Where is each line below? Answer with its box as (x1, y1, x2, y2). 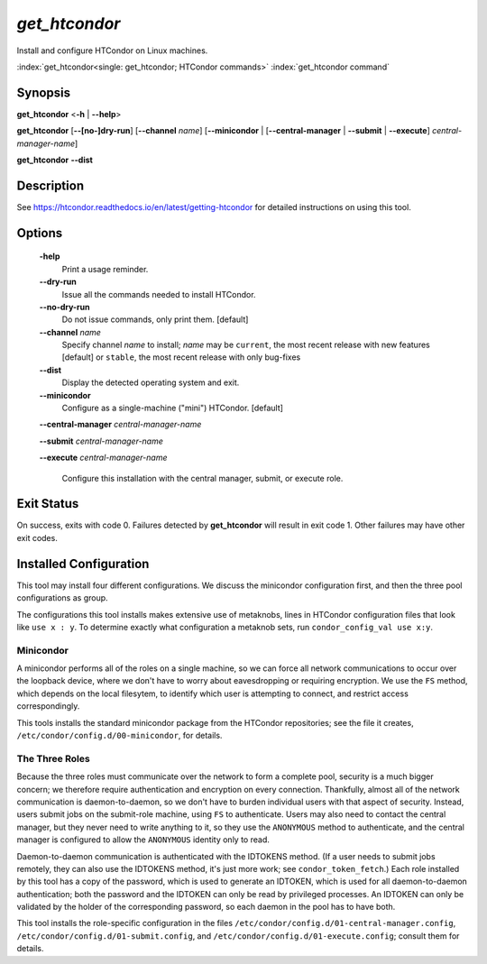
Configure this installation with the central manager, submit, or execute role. (61, 473, 344, 483)
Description (16, 178, 85, 193)
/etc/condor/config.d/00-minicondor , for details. (16, 730, 223, 741)
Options (16, 225, 63, 241)
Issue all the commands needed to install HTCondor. (61, 289, 256, 299)
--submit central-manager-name (39, 436, 164, 446)
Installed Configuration (16, 555, 150, 572)
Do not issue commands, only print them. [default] (61, 314, 249, 325)
